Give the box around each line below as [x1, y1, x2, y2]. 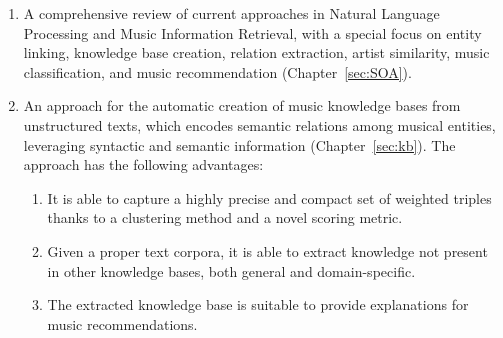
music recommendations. [47, 313, 198, 334]
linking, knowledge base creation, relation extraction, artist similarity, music [23, 42, 490, 63]
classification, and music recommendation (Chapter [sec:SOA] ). [23, 61, 412, 82]
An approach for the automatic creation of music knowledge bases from [23, 95, 461, 116]
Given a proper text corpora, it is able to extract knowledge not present [47, 240, 488, 261]
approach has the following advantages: [23, 154, 264, 175]
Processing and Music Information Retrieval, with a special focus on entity [23, 22, 482, 43]
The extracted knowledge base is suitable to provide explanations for [47, 294, 469, 315]
